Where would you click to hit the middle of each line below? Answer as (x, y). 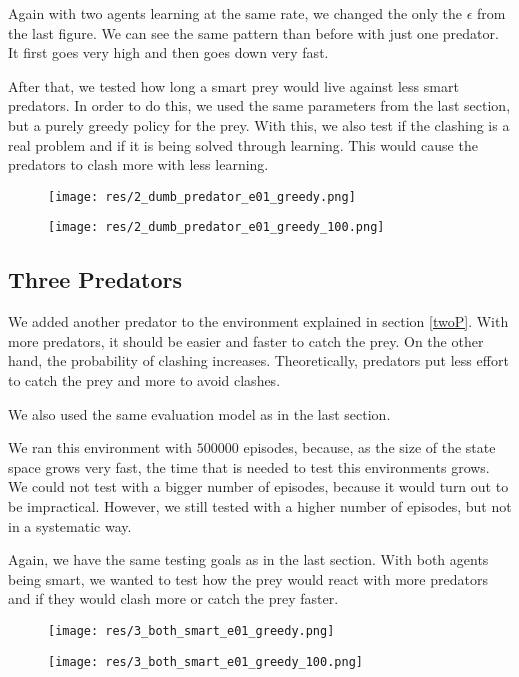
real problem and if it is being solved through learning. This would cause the (243, 144)
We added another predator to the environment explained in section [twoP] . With (258, 321)
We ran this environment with (100, 447)
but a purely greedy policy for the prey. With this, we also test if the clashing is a (259, 124)
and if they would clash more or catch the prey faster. (173, 598)
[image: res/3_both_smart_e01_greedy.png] (191, 630)
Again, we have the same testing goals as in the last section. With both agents (248, 559)
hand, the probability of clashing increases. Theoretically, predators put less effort (258, 360)
